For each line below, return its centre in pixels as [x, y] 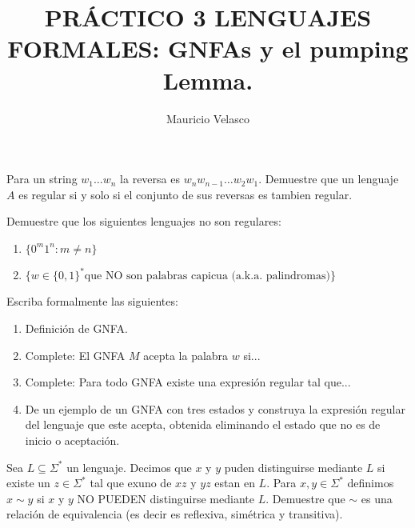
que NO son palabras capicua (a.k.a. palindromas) [207, 276]
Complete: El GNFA [75, 355]
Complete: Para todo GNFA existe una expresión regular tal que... [188, 382]
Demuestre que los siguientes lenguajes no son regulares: [144, 221]
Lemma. [208, 80]
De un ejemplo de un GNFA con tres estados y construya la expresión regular [215, 408]
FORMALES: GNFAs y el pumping [208, 48]
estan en [235, 483]
